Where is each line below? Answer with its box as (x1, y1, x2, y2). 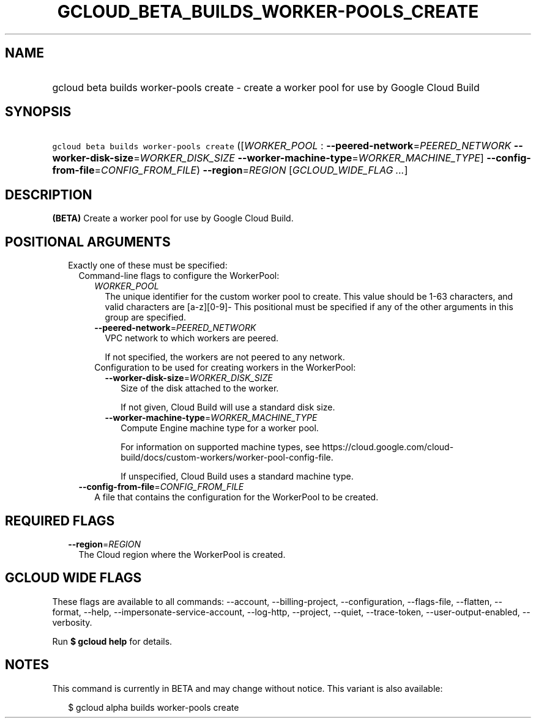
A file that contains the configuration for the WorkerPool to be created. (94, 492, 379, 503)
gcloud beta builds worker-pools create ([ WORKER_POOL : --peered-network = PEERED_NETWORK (52, 139, 512, 152)
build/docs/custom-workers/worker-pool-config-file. (121, 452, 333, 463)
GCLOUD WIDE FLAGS (5, 570, 142, 586)
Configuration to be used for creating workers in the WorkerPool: (94, 362, 356, 373)
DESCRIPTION (5, 187, 92, 202)
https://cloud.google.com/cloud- (322, 442, 454, 453)
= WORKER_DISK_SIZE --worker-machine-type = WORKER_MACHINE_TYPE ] (133, 152, 484, 165)
